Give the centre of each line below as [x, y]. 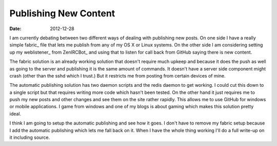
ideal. [15, 114]
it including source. [30, 137]
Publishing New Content [62, 13]
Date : [15, 29]
